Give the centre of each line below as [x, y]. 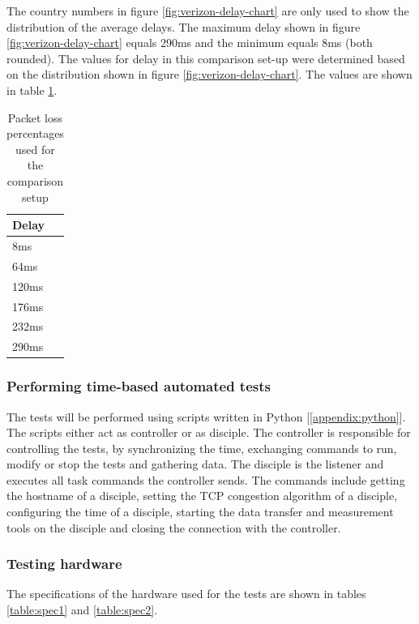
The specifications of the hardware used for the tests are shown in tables [186, 594]
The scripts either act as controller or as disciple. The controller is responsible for [209, 432]
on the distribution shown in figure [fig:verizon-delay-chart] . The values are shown [209, 74]
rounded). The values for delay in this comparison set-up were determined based [206, 58]
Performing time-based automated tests [139, 386]
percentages [35, 133]
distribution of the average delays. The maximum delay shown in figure [184, 26]
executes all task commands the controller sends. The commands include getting [206, 479]
